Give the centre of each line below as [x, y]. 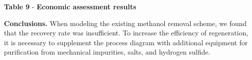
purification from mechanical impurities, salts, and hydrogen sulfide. [107, 52]
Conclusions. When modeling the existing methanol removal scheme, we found [126, 23]
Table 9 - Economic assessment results [70, 6]
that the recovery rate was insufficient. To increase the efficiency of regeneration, [126, 33]
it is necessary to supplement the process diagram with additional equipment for [126, 42]
